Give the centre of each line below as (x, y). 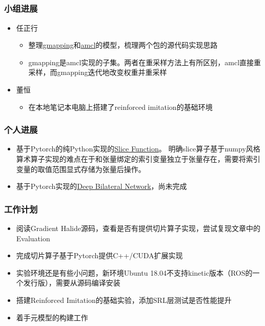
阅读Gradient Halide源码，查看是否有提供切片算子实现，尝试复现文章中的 (138, 228)
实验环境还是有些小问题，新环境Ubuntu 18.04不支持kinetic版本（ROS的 (134, 272)
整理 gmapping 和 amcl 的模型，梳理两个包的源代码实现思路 (123, 45)
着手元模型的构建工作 (52, 317)
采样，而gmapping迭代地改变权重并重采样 (98, 72)
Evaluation (33, 238)
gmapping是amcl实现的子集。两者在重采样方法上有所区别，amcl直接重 (145, 62)
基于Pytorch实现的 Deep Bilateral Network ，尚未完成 (101, 186)
